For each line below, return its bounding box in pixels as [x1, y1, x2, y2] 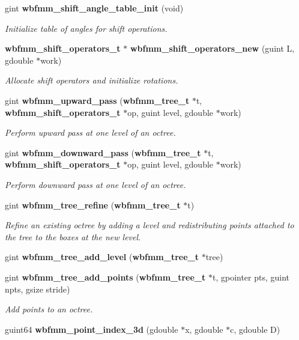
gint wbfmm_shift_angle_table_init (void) [5, 2, 184, 14]
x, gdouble [185, 323, 223, 335]
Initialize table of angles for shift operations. [5, 22, 168, 34]
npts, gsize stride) [5, 282, 70, 295]
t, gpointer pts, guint [212, 270, 290, 283]
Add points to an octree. [5, 303, 93, 315]
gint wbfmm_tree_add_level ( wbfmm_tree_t [5, 250, 199, 263]
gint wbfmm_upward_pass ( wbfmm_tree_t [5, 94, 190, 106]
